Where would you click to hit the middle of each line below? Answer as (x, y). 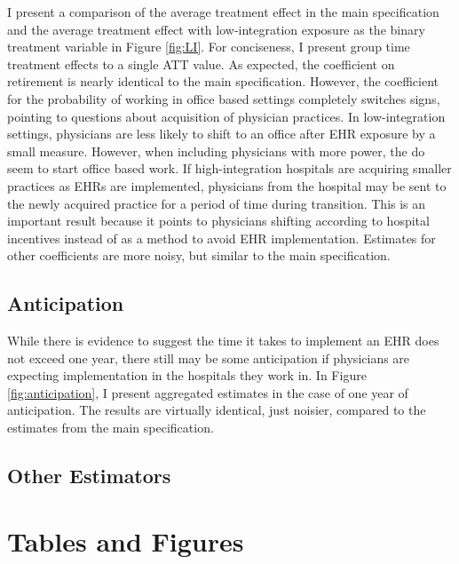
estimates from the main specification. (111, 428)
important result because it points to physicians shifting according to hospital (218, 221)
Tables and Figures (126, 540)
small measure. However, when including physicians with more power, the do (216, 151)
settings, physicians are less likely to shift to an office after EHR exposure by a (222, 134)
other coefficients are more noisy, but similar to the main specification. (199, 255)
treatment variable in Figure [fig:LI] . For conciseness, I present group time (209, 47)
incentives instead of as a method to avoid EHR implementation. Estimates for (222, 238)
